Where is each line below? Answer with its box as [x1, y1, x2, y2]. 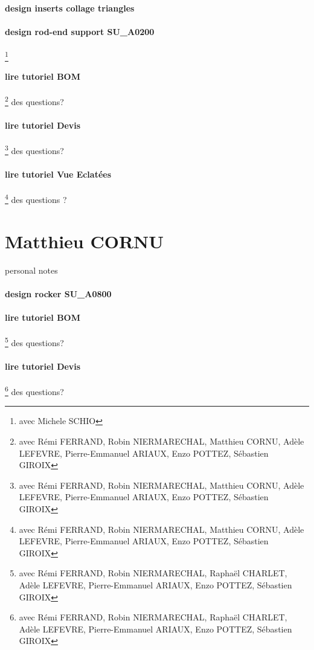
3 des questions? [5, 143, 64, 156]
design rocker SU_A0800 [5, 287, 112, 300]
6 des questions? [5, 384, 64, 397]
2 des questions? [5, 94, 64, 108]
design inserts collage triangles [5, 1, 135, 14]
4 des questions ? [5, 191, 67, 205]
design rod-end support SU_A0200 [5, 25, 155, 37]
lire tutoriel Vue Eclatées [5, 168, 112, 180]
